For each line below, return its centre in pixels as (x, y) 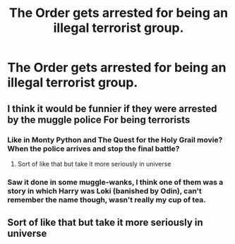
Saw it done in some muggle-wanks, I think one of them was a (115, 182)
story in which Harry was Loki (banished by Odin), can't (105, 190)
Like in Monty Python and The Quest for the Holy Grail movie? (115, 140)
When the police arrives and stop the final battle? (94, 148)
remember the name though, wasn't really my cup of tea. (107, 200)
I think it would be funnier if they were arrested (112, 108)
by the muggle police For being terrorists (99, 120)
